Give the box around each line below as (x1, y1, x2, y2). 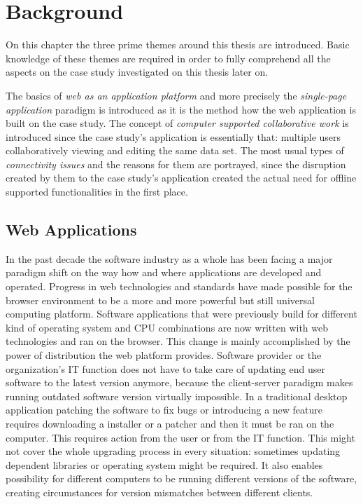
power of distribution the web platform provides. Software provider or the (6, 348, 322, 362)
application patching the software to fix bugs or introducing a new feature (6, 402, 323, 417)
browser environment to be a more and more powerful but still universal (6, 292, 315, 307)
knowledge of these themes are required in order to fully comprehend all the (6, 50, 331, 65)
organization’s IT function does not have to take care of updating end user (6, 361, 325, 376)
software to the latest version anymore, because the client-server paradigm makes (6, 375, 353, 390)
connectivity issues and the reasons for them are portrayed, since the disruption (6, 156, 346, 171)
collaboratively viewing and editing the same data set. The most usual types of (6, 143, 344, 158)
